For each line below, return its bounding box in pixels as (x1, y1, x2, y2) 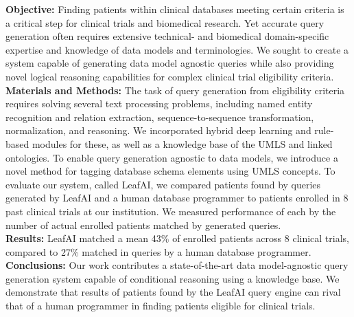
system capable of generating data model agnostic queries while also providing (5, 56, 334, 70)
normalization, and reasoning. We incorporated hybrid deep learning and (5, 123, 311, 138)
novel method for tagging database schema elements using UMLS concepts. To (5, 164, 335, 178)
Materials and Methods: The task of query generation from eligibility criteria (5, 83, 345, 97)
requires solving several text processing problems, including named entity (5, 96, 313, 111)
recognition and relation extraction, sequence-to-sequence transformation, (5, 109, 314, 124)
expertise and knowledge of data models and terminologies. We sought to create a (5, 42, 349, 56)
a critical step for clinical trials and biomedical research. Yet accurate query (5, 15, 324, 30)
